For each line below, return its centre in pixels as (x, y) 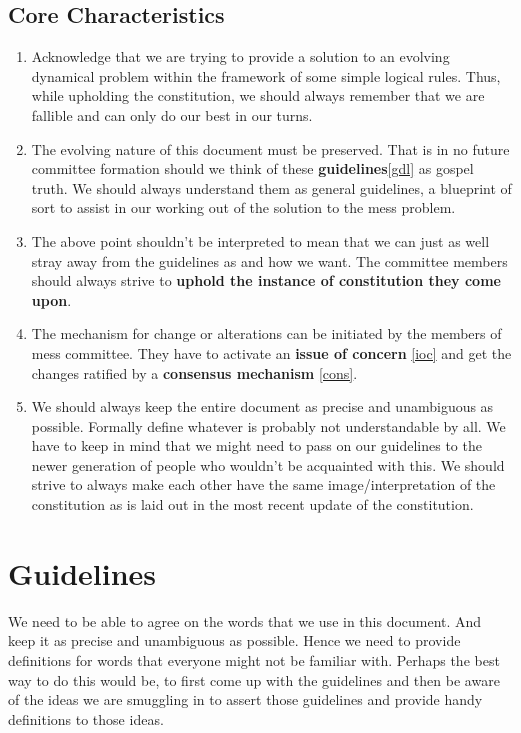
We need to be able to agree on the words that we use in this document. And (245, 620)
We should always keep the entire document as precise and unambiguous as (262, 406)
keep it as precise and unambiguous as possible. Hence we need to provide (234, 640)
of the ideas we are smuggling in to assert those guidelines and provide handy (245, 699)
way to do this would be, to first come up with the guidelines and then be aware (254, 679)
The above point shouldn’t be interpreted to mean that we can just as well (260, 240)
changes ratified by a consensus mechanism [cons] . (194, 372)
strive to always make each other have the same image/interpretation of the (263, 484)
